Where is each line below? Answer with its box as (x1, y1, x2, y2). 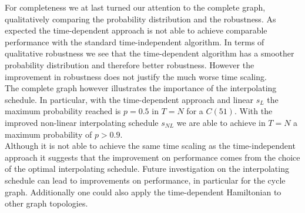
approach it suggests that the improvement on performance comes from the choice (5, 151, 300, 163)
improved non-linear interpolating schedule (5, 116, 159, 128)
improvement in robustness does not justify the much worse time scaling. (5, 70, 267, 82)
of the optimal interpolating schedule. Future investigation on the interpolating (5, 162, 289, 175)
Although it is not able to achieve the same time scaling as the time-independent (5, 139, 296, 152)
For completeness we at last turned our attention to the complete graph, (5, 1, 266, 13)
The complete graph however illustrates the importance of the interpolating (5, 82, 277, 94)
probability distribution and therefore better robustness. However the (5, 58, 254, 71)
